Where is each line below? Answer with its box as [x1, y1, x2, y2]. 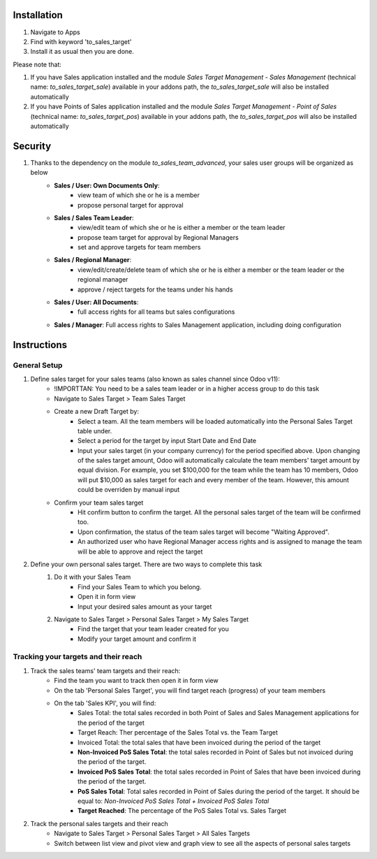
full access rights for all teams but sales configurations [77, 308, 235, 316]
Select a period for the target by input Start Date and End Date [77, 437, 257, 445]
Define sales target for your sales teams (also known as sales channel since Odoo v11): [30, 375, 281, 383]
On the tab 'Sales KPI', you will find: [54, 699, 156, 707]
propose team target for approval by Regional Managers [77, 233, 239, 241]
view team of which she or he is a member [77, 191, 200, 199]
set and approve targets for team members [77, 243, 201, 252]
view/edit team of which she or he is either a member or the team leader [77, 224, 286, 232]
